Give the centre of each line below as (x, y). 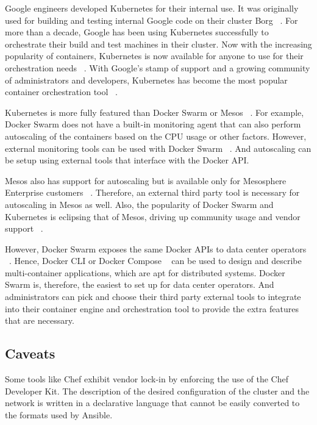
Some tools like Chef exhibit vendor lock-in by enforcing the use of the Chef (147, 379)
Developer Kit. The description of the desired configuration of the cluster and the (157, 391)
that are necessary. (40, 320)
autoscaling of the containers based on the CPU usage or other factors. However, (156, 136)
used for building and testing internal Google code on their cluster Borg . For (151, 20)
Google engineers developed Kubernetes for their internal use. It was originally (152, 8)
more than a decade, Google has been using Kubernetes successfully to (137, 32)
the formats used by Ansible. (59, 414)
